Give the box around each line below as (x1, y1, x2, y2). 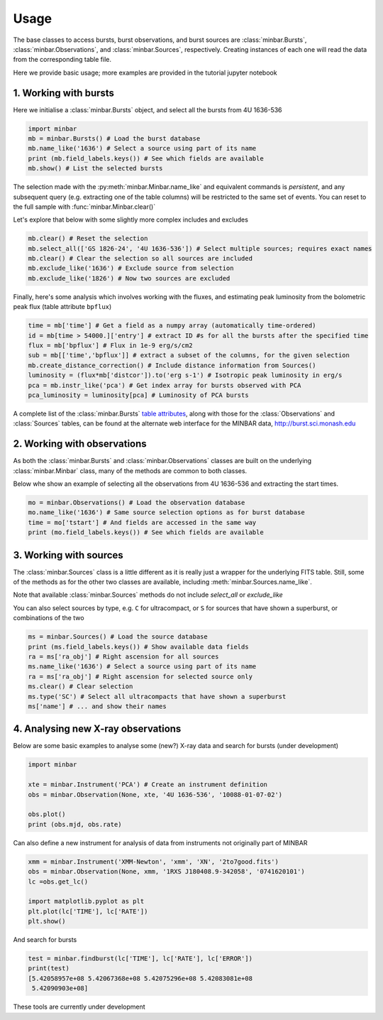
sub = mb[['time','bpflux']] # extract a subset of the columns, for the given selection (28, 352, 350, 359)
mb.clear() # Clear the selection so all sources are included (28, 254, 253, 263)
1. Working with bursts (13, 87, 115, 99)
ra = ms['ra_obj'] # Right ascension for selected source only (28, 672, 253, 680)
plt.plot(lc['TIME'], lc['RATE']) (28, 907, 148, 916)
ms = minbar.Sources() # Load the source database (28, 633, 209, 641)
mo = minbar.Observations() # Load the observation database (28, 499, 245, 507)
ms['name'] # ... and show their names (28, 702, 167, 710)
